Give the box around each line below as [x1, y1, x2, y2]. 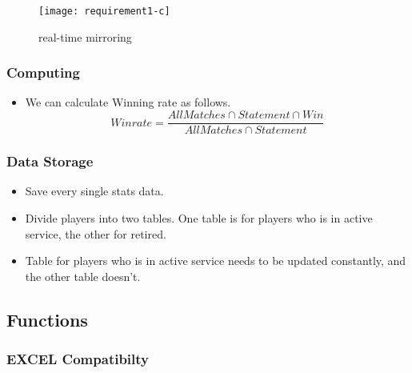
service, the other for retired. [25, 225, 166, 242]
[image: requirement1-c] [38, 6, 170, 17]
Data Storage [6, 151, 94, 171]
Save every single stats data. [25, 182, 164, 199]
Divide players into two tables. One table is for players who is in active [25, 209, 373, 226]
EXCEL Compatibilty [6, 349, 150, 369]
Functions [6, 307, 88, 331]
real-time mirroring [38, 28, 132, 45]
